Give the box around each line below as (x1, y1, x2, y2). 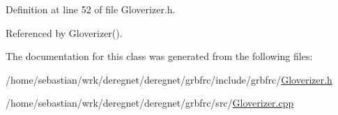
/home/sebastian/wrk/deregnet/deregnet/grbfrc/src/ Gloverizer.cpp (6, 95, 294, 110)
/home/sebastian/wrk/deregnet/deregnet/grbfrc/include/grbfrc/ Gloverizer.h (6, 72, 332, 86)
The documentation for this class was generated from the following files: (6, 49, 313, 63)
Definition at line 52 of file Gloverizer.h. (6, 2, 176, 16)
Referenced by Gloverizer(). (6, 25, 123, 40)
